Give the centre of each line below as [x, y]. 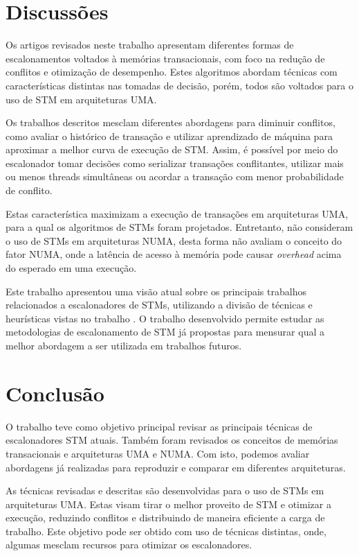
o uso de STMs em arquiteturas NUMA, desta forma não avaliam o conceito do [174, 240]
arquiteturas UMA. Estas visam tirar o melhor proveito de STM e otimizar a [168, 504]
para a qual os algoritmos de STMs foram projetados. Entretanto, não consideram [179, 227]
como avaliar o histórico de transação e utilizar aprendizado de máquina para [169, 136]
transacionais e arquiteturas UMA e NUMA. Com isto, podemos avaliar [158, 453]
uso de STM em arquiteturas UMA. [81, 99]
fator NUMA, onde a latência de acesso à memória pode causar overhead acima [174, 254]
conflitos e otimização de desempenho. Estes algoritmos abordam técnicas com [172, 72]
